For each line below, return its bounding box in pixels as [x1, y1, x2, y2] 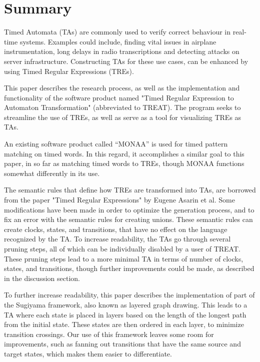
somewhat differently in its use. [4, 167, 100, 178]
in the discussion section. [4, 272, 80, 283]
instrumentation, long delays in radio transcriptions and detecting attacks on [4, 46, 239, 56]
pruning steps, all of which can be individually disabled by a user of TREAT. [4, 243, 240, 253]
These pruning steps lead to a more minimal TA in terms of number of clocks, [4, 253, 243, 263]
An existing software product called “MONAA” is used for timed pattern [4, 138, 228, 149]
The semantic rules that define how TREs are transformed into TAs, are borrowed [4, 184, 256, 195]
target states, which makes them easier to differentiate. [4, 348, 172, 358]
